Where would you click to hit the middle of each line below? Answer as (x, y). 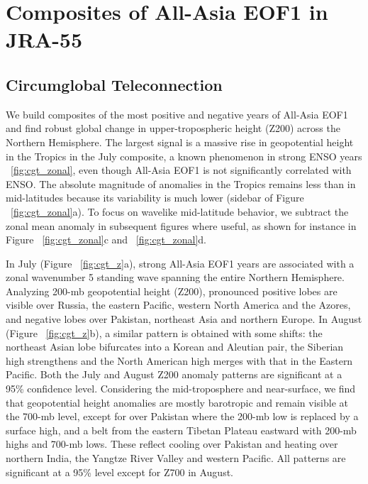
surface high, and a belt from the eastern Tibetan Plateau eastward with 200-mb (181, 430)
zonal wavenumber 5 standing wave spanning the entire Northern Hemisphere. (175, 277)
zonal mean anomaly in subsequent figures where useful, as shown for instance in (181, 225)
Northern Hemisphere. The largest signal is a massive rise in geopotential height (180, 142)
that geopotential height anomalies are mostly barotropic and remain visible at (177, 402)
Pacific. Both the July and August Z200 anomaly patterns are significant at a (174, 374)
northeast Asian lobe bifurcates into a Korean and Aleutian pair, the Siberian (175, 347)
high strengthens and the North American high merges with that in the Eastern (179, 360)
